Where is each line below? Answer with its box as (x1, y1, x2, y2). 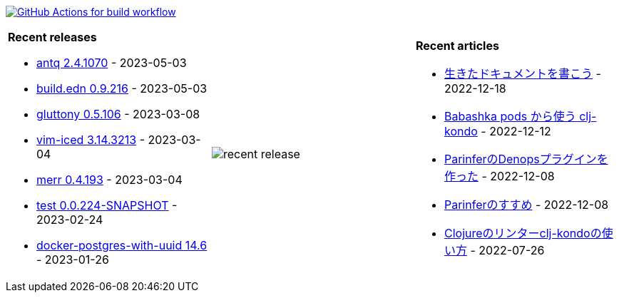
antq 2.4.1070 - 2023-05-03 (36, 56, 187, 70)
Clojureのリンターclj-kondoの (444, 226, 602, 240)
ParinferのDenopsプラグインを (444, 152, 608, 166)
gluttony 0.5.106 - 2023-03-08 (36, 107, 200, 121)
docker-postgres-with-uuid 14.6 (36, 238, 208, 252)
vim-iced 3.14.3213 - (36, 133, 145, 147)
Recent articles (415, 38, 499, 53)
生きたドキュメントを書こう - (444, 66, 601, 81)
